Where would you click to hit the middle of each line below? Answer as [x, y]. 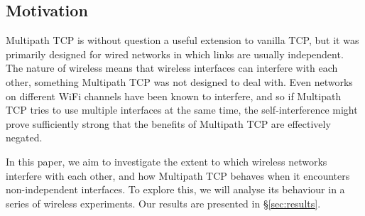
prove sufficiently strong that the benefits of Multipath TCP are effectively [168, 123]
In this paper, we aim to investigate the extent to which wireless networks [167, 161]
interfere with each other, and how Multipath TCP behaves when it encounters [178, 175]
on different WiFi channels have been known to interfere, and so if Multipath [174, 96]
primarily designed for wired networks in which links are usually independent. [175, 54]
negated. [24, 137]
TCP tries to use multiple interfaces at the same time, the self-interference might [182, 110]
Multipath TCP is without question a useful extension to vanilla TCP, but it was [182, 40]
